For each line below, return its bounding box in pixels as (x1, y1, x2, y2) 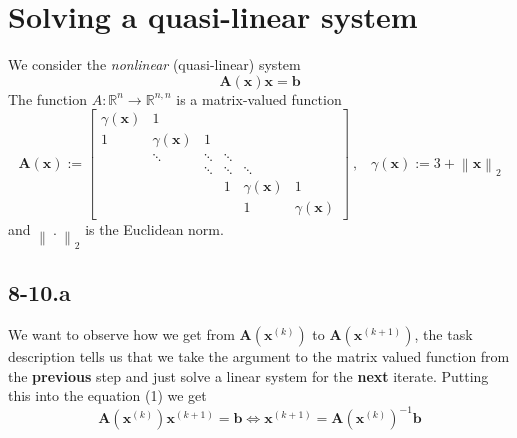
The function (8, 88, 87, 109)
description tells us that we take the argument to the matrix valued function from (8, 346, 510, 366)
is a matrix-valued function (176, 88, 342, 109)
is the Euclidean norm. (85, 218, 224, 239)
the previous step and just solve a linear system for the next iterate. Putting (8, 365, 489, 386)
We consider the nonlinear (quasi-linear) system (8, 54, 301, 75)
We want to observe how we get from (8, 324, 235, 344)
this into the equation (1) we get (8, 385, 207, 406)
